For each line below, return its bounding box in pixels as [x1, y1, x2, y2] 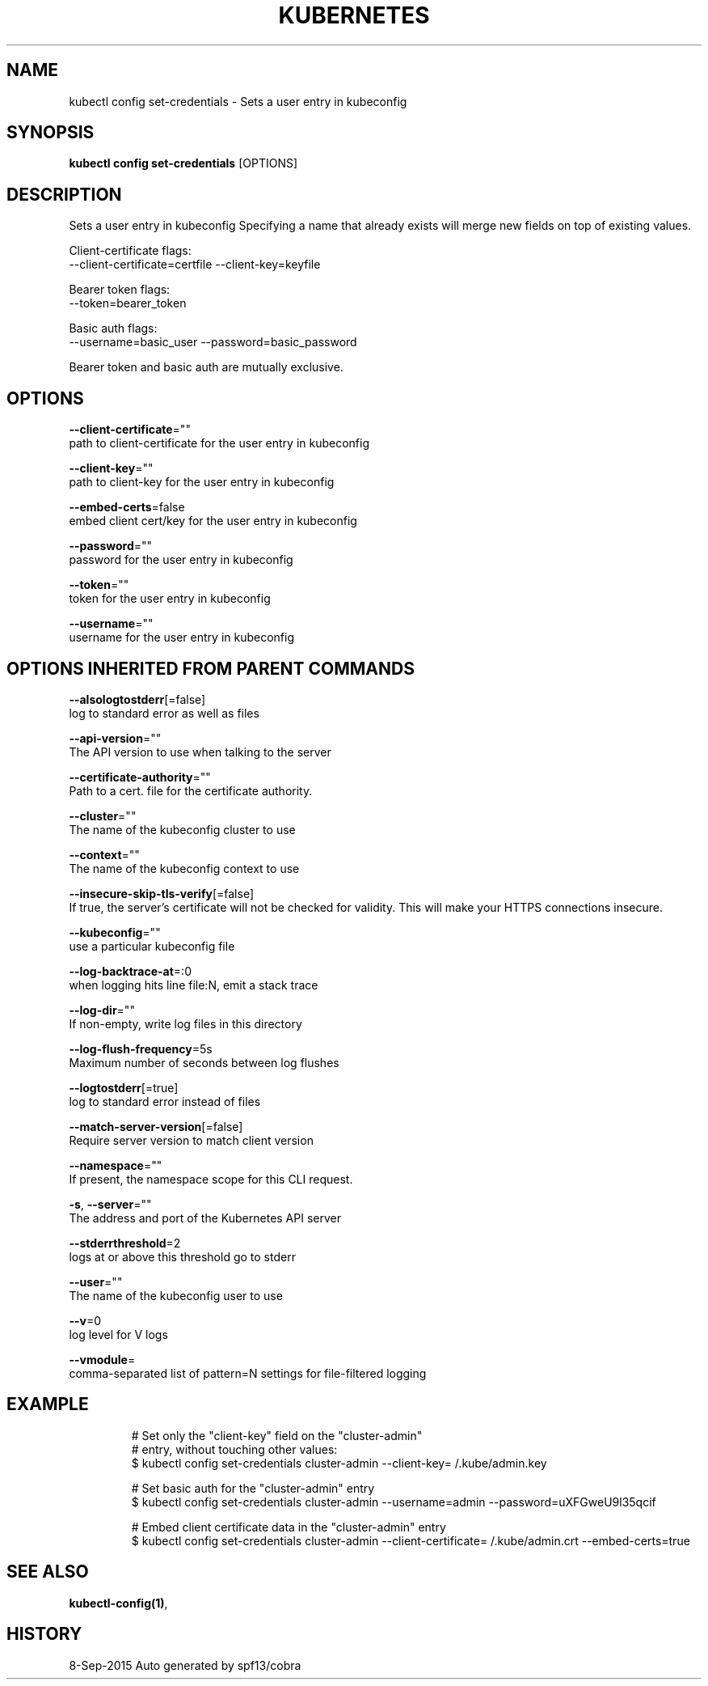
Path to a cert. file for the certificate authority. [69, 783, 313, 798]
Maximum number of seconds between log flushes [69, 1055, 339, 1070]
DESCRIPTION [6, 184, 122, 205]
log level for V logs [69, 1327, 168, 1341]
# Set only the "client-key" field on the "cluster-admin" [131, 1428, 423, 1442]
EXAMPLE [6, 1394, 89, 1415]
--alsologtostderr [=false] [69, 692, 206, 706]
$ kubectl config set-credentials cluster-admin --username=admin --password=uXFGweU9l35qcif [131, 1494, 656, 1509]
